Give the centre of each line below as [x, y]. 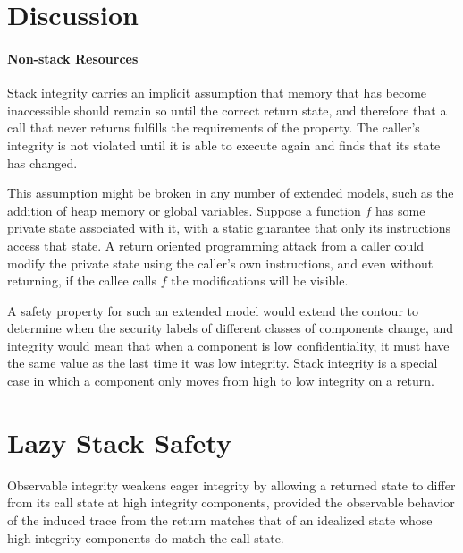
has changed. [42, 162]
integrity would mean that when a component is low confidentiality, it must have [228, 345]
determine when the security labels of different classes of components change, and [231, 328]
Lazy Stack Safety [119, 442]
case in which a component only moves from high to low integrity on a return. [221, 381]
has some [400, 210]
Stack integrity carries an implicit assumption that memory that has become [217, 93]
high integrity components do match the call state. [146, 537]
